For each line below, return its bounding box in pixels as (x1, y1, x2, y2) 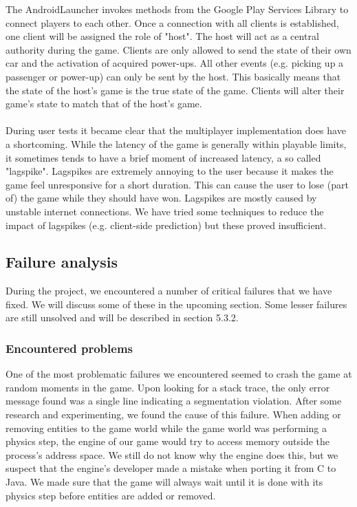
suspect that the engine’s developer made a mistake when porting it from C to (6, 461, 336, 475)
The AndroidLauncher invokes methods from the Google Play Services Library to (6, 2, 349, 16)
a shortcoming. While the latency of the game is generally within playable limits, (6, 136, 347, 151)
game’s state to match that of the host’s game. (6, 96, 202, 111)
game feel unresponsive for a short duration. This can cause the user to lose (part (6, 177, 349, 191)
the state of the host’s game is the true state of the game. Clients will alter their (6, 83, 345, 97)
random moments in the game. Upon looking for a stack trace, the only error (6, 380, 330, 394)
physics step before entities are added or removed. (6, 488, 216, 502)
